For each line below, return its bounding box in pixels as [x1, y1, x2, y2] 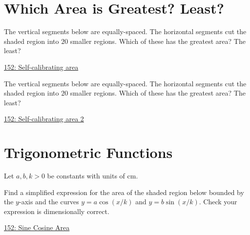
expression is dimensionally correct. [4, 206, 109, 216]
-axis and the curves [19, 196, 79, 207]
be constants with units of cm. [47, 171, 138, 180]
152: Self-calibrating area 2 [4, 114, 84, 124]
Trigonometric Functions [4, 142, 173, 162]
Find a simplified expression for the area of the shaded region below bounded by [4, 187, 244, 197]
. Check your [199, 196, 237, 207]
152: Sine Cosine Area [4, 222, 70, 233]
